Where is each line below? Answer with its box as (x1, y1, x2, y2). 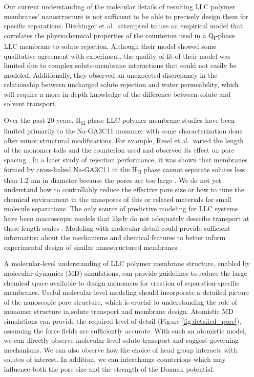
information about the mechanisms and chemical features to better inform (4, 232, 226, 243)
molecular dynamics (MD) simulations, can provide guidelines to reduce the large (4, 268, 247, 278)
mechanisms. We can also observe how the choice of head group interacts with (4, 344, 237, 355)
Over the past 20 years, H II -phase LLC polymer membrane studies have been (4, 115, 235, 126)
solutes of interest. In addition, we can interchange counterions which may (4, 354, 226, 364)
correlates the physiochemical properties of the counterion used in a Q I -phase (4, 30, 235, 42)
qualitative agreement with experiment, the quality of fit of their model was (4, 50, 231, 61)
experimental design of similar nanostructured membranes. (4, 242, 179, 252)
